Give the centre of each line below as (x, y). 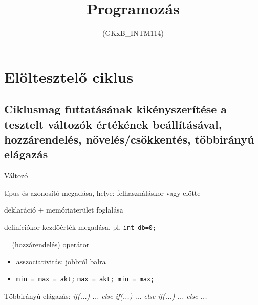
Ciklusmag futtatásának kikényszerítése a (116, 109)
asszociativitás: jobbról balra (61, 261)
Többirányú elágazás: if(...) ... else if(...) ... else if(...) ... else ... (106, 296)
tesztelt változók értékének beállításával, (113, 124)
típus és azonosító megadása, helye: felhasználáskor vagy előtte (102, 192)
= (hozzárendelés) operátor (47, 244)
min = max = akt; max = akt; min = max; (85, 279)
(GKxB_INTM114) (133, 33)
